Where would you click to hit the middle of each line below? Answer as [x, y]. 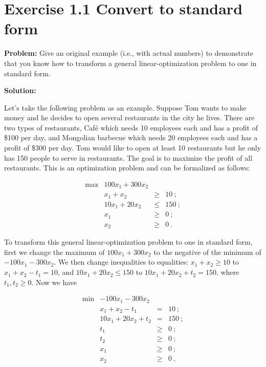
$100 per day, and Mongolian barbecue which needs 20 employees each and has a [131, 137]
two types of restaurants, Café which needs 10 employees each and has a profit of [131, 127]
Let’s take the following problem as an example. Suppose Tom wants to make [125, 107]
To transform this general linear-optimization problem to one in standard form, [128, 242]
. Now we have [54, 282]
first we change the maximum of [54, 252]
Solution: [20, 90]
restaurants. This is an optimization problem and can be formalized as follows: [127, 168]
